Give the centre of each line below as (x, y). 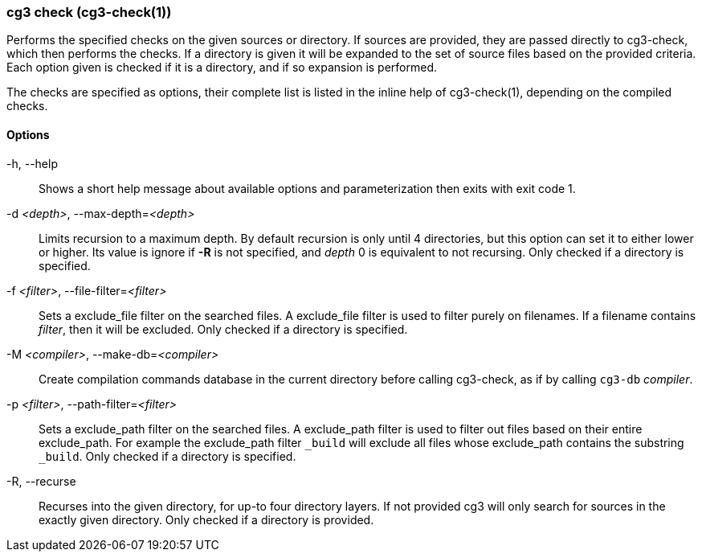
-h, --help (32, 163)
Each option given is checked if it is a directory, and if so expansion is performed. (222, 68)
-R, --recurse (41, 481)
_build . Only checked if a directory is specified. (167, 456)
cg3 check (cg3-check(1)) (89, 12)
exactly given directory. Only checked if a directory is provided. (206, 519)
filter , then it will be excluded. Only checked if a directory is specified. (223, 329)
